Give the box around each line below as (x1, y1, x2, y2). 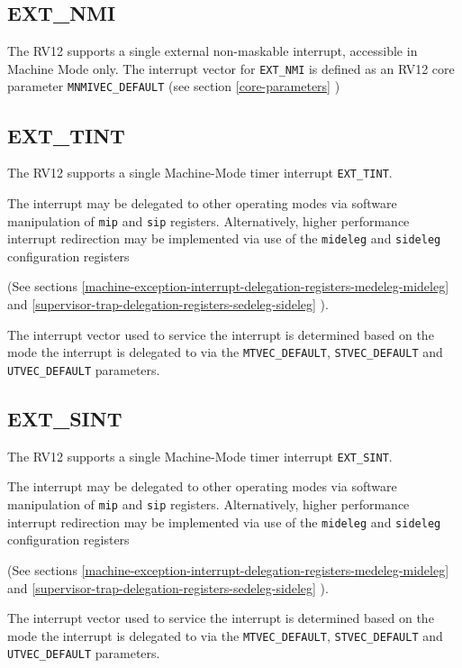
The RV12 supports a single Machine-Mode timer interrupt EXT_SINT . (7, 446, 393, 465)
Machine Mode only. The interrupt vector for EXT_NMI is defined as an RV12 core (7, 59, 455, 78)
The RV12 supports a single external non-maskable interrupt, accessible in (7, 41, 418, 60)
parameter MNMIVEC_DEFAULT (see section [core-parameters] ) (7, 77, 340, 96)
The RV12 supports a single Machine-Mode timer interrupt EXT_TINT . (7, 163, 393, 182)
